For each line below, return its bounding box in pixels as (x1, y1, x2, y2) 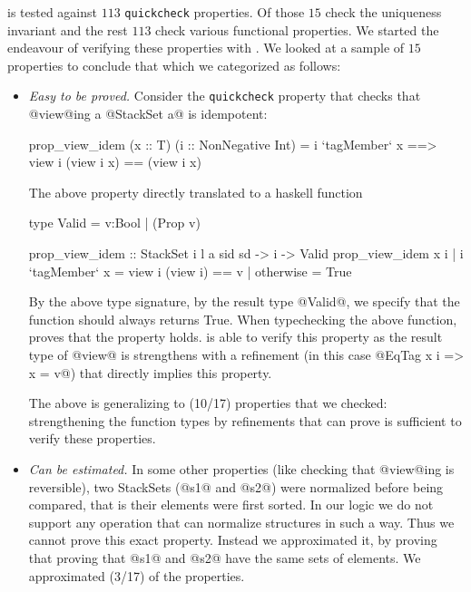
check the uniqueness (325, 3, 442, 21)
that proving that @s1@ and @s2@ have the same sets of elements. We (28, 548, 421, 567)
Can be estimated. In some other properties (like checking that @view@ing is (28, 460, 455, 478)
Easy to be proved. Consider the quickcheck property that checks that (28, 86, 421, 105)
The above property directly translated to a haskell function (28, 182, 363, 201)
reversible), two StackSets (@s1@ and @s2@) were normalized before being (28, 477, 444, 496)
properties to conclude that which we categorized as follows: (7, 55, 341, 74)
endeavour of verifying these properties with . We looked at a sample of (7, 38, 405, 57)
